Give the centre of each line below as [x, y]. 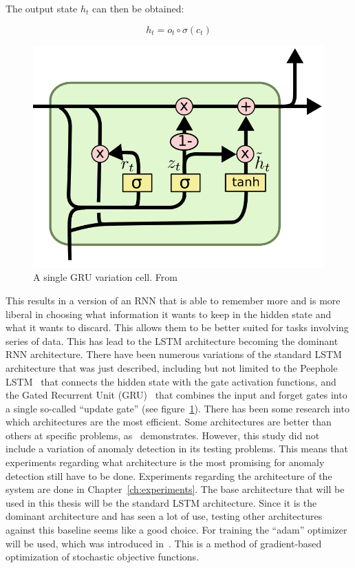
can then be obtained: [138, 8]
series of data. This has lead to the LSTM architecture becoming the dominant [172, 340]
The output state [42, 8]
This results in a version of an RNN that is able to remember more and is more [173, 300]
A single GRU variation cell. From [105, 277]
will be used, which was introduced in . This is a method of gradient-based [164, 543]
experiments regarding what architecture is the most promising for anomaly [165, 462]
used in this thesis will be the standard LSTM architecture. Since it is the [161, 502]
